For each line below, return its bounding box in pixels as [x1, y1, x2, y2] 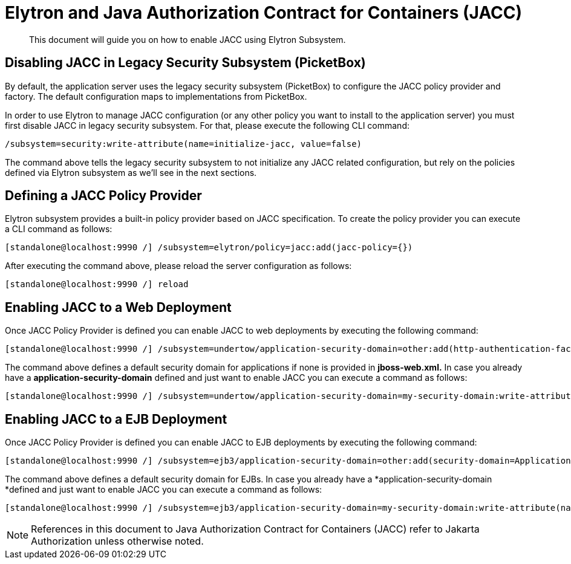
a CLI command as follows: [5, 224, 113, 235]
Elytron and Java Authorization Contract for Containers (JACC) [5, 2, 523, 23]
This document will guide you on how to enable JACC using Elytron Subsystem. [29, 34, 346, 45]
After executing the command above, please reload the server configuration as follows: [5, 261, 352, 271]
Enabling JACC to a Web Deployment [5, 299, 232, 315]
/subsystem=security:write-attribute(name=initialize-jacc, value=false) [5, 138, 362, 149]
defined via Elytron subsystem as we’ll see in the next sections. [5, 167, 257, 178]
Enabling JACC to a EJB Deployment [5, 411, 227, 427]
